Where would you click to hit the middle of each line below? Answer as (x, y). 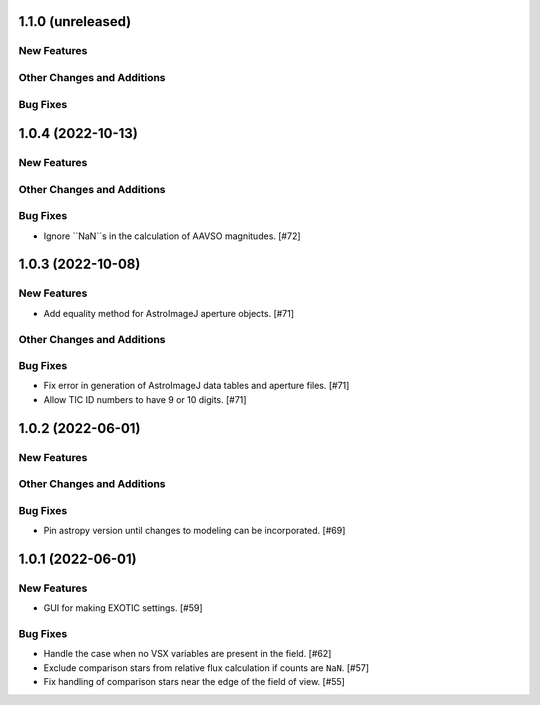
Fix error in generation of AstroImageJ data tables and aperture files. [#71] (196, 386)
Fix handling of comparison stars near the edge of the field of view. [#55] (194, 682)
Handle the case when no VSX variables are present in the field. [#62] (187, 654)
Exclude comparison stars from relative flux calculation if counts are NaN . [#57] (206, 667)
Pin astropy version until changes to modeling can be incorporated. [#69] (194, 531)
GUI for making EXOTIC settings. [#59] (123, 608)
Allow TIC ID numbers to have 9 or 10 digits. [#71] (145, 399)
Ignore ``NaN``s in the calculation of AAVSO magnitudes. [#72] (172, 236)
